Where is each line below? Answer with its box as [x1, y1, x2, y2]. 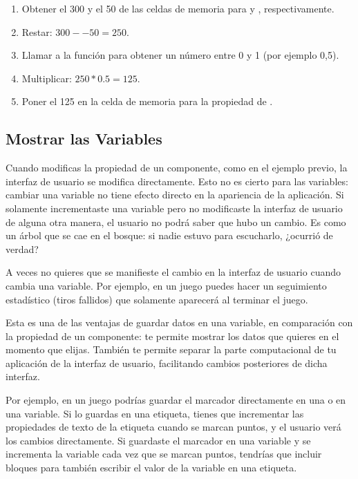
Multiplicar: [21, 71, 72, 85]
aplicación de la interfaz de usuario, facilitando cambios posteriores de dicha [6, 355, 328, 370]
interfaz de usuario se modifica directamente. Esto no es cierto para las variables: [6, 173, 348, 188]
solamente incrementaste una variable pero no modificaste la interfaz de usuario [6, 200, 343, 215]
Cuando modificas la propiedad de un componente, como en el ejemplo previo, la [6, 160, 348, 175]
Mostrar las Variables [6, 128, 162, 149]
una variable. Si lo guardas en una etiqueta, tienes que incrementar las [6, 406, 304, 420]
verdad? [6, 241, 39, 256]
